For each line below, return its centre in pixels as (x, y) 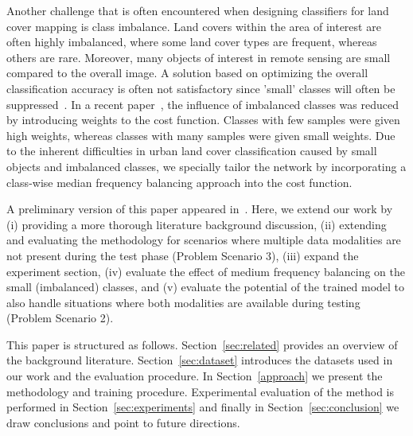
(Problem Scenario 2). (60, 318)
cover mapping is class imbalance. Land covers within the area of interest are (194, 26)
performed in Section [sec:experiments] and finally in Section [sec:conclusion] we (203, 407)
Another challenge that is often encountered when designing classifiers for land (198, 10)
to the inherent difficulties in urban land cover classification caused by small (192, 151)
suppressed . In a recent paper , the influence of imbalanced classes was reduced (203, 104)
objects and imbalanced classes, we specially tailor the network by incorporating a (206, 166)
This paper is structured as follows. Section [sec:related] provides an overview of (202, 344)
